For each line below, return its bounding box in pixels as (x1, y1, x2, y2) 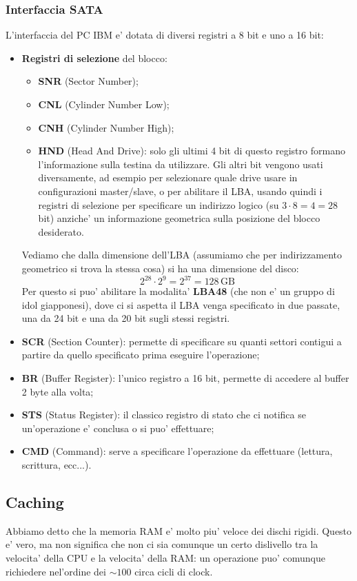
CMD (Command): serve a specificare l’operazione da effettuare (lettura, (21, 444, 333, 458)
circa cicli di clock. (134, 564, 213, 578)
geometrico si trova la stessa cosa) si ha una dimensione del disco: (21, 261, 299, 275)
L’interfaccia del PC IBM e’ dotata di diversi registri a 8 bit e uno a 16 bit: (6, 28, 324, 42)
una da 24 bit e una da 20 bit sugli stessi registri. (21, 311, 230, 325)
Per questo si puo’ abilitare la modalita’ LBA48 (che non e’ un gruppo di (21, 284, 335, 298)
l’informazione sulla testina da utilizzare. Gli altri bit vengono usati (38, 156, 323, 171)
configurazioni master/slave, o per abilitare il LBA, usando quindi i (38, 183, 323, 198)
